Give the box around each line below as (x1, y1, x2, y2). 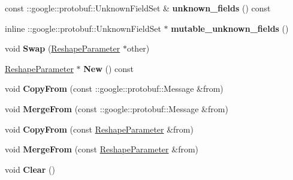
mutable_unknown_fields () (171, 22, 289, 34)
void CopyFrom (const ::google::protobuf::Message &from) (5, 82, 223, 95)
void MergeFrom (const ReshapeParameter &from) (5, 143, 199, 155)
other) (126, 42, 150, 55)
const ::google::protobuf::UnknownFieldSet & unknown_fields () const (5, 2, 271, 14)
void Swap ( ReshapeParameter (5, 42, 120, 55)
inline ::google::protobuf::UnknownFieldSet (5, 22, 161, 34)
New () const (83, 62, 134, 74)
